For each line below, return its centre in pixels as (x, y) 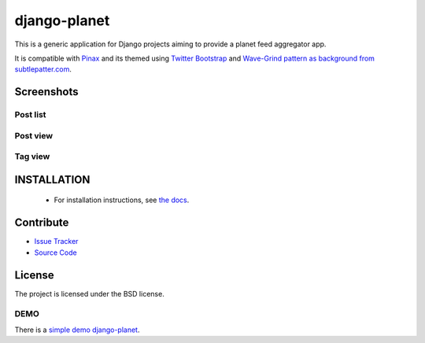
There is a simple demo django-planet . (77, 330)
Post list (30, 115)
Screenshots (46, 92)
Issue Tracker (56, 242)
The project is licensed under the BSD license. (89, 293)
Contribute (42, 223)
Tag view (32, 157)
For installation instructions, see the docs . (122, 200)
